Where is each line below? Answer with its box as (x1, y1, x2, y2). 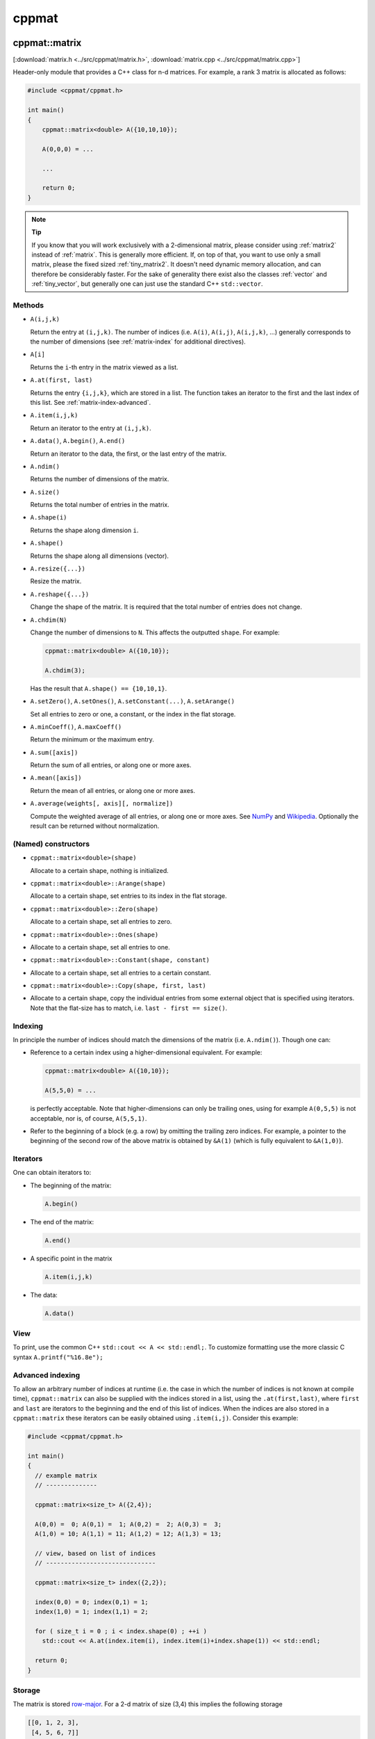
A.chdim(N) (30, 616, 67, 624)
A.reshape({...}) (30, 590, 90, 598)
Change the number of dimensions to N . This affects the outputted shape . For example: (30, 628, 281, 636)
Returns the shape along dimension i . (30, 526, 139, 534)
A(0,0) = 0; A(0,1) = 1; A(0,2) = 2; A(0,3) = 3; (35, 1520, 222, 1528)
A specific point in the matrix (30, 1254, 112, 1263)
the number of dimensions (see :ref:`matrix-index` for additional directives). (30, 337, 246, 346)
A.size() (30, 488, 60, 496)
